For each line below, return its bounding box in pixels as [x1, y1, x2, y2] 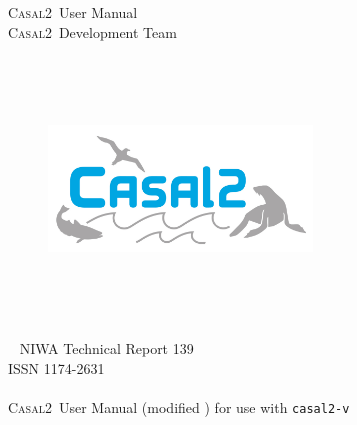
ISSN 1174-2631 [8, 357, 105, 378]
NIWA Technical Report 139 [19, 338, 194, 359]
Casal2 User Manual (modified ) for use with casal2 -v [8, 397, 350, 418]
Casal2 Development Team [8, 21, 177, 42]
